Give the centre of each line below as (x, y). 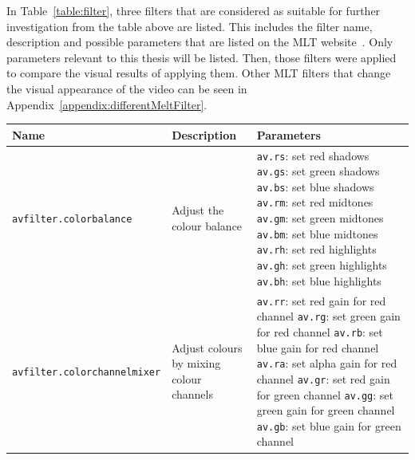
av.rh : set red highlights (316, 249)
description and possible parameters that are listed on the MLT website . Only (200, 42)
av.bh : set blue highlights (319, 280)
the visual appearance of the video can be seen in (127, 88)
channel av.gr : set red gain (323, 378)
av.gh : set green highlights (322, 265)
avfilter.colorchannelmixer (87, 373)
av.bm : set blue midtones (317, 233)
